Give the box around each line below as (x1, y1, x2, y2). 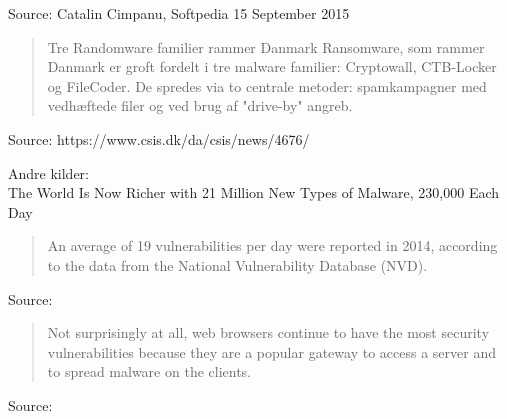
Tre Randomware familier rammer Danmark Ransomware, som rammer (47, 36, 485, 57)
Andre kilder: (8, 162, 89, 183)
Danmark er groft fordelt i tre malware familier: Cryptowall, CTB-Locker (47, 56, 497, 77)
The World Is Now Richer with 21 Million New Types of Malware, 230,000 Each (8, 182, 500, 203)
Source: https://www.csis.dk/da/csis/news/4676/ (8, 128, 310, 149)
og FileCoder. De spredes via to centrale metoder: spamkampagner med (47, 75, 487, 96)
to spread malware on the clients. (47, 361, 252, 382)
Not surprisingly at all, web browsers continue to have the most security (47, 322, 490, 343)
